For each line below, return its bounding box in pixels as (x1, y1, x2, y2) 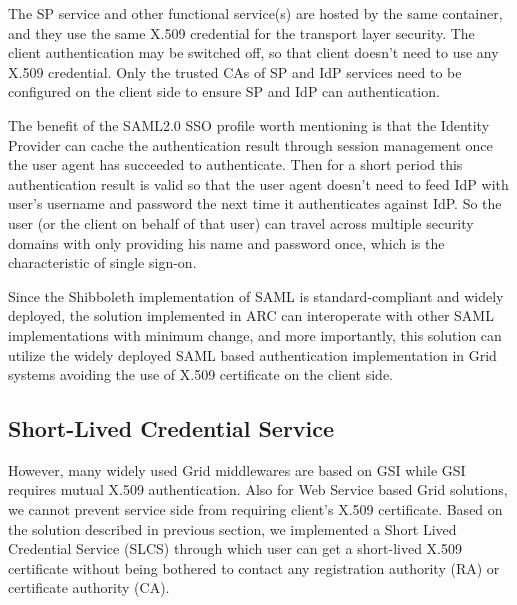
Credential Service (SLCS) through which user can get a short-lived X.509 (8, 538, 462, 559)
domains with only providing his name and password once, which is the (8, 232, 445, 253)
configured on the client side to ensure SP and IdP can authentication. (8, 81, 440, 102)
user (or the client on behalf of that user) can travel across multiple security (8, 212, 474, 233)
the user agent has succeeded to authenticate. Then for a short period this (8, 154, 463, 175)
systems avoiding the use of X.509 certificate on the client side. (8, 364, 393, 385)
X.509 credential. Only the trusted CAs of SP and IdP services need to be (8, 61, 462, 82)
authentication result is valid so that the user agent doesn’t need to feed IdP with (8, 173, 509, 194)
